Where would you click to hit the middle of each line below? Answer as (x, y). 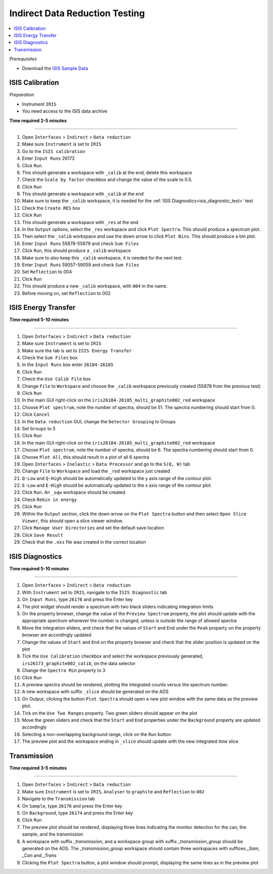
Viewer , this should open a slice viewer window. (73, 521)
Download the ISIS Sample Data (55, 68)
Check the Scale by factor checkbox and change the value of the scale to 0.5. (107, 179)
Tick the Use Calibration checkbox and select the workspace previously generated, (113, 656)
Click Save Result (42, 535)
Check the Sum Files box (50, 358)
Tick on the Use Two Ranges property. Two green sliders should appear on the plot (110, 713)
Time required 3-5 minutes (38, 768)
